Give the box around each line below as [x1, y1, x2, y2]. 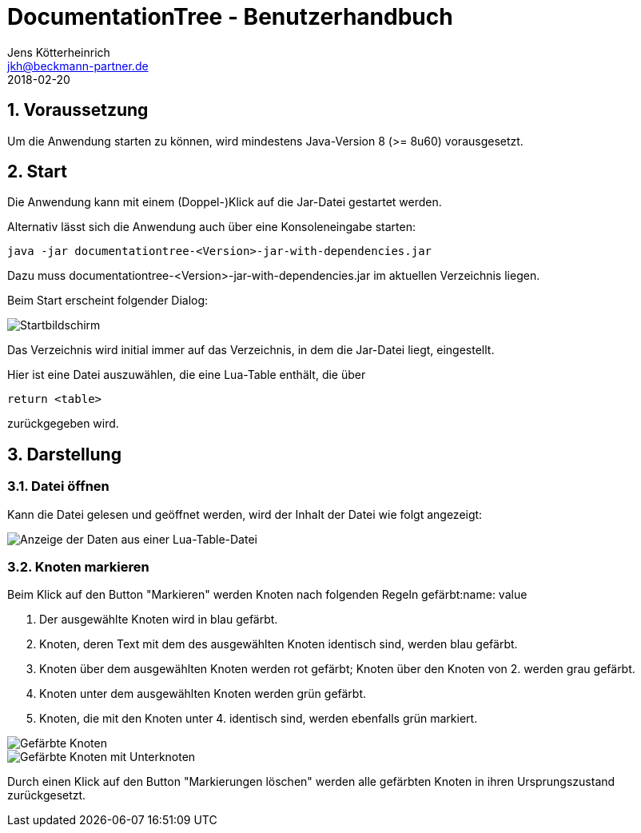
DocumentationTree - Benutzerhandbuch [7, 3, 453, 30]
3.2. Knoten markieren [7, 559, 149, 576]
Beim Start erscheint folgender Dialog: [7, 293, 209, 308]
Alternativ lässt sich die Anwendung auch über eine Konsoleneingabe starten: [7, 220, 416, 234]
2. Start [7, 161, 67, 182]
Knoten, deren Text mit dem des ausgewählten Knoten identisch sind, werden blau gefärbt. [39, 637, 518, 652]
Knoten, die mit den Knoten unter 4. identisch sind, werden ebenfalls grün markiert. [39, 711, 478, 726]
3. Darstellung [7, 444, 121, 464]
